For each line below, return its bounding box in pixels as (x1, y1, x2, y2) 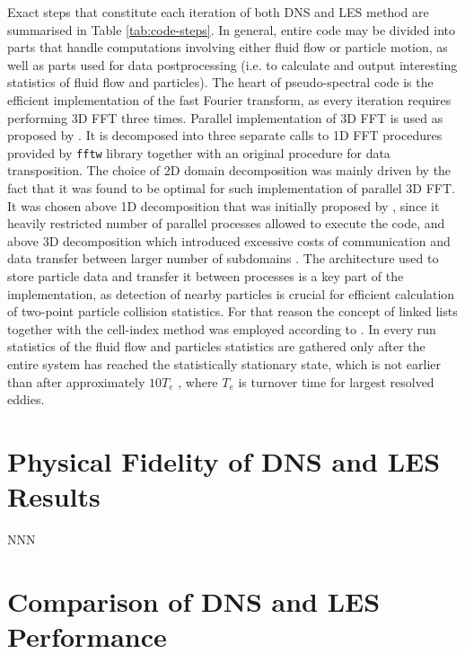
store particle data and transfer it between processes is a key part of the (7, 266, 404, 285)
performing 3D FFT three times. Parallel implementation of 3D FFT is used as (7, 108, 443, 127)
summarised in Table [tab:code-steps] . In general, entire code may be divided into (7, 20, 455, 39)
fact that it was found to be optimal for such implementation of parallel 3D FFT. (7, 179, 456, 197)
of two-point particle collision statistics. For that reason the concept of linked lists (7, 302, 458, 321)
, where (178, 372, 218, 391)
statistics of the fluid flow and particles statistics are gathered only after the (7, 337, 426, 356)
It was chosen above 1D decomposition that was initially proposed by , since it (7, 196, 440, 215)
